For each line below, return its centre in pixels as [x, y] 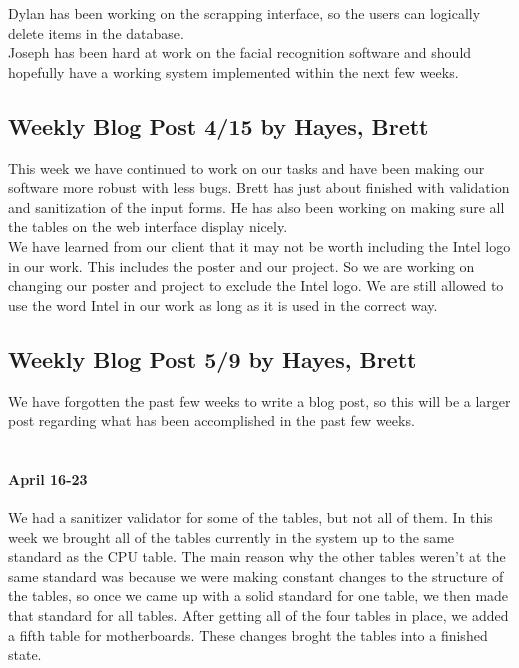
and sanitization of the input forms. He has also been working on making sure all [256, 206]
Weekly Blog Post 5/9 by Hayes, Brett [212, 358]
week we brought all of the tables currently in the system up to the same [231, 536]
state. [25, 654]
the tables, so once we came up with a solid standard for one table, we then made [258, 595]
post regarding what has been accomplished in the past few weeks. [211, 420]
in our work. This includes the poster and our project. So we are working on [241, 265]
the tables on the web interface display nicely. [148, 226]
